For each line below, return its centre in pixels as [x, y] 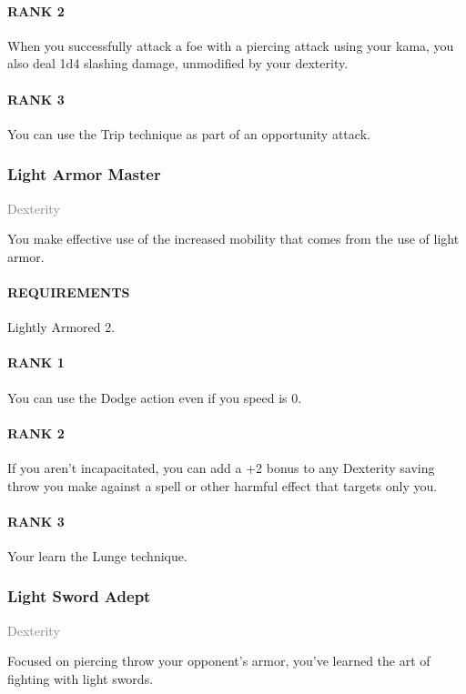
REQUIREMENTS [69, 292]
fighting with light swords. [81, 678]
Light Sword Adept [79, 596]
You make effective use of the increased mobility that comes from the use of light [233, 239]
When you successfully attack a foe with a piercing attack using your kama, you [231, 45]
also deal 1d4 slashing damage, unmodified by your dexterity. [178, 63]
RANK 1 [36, 362]
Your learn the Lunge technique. [97, 555]
